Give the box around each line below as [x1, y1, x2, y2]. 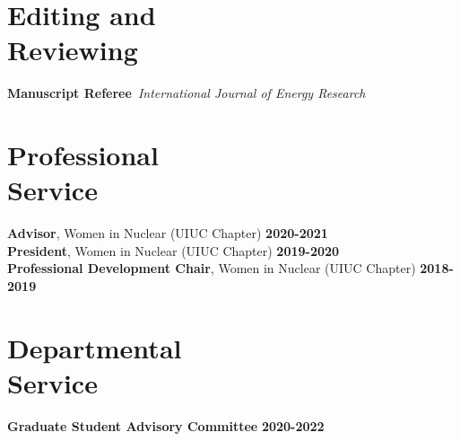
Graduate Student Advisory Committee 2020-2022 [7, 416, 325, 435]
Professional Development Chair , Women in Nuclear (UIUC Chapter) [7, 259, 416, 278]
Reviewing [7, 31, 138, 68]
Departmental [7, 329, 182, 366]
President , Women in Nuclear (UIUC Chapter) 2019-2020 [7, 241, 340, 260]
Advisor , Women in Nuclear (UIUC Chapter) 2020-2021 [7, 224, 328, 243]
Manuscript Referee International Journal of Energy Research [7, 84, 366, 102]
